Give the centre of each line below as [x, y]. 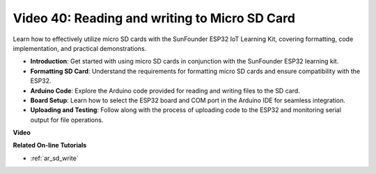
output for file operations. [67, 120]
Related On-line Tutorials [50, 145]
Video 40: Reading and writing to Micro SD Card [154, 18]
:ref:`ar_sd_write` [55, 158]
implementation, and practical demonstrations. [80, 48]
